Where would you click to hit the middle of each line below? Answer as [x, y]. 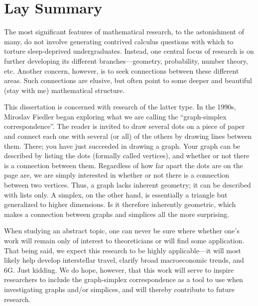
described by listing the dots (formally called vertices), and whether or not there [127, 155]
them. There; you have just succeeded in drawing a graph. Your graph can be [122, 146]
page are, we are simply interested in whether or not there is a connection [117, 175]
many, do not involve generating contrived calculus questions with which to [119, 41]
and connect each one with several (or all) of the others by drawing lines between [128, 136]
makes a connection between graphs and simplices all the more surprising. [117, 214]
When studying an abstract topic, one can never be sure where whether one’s [122, 231]
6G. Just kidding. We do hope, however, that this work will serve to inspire [119, 269]
